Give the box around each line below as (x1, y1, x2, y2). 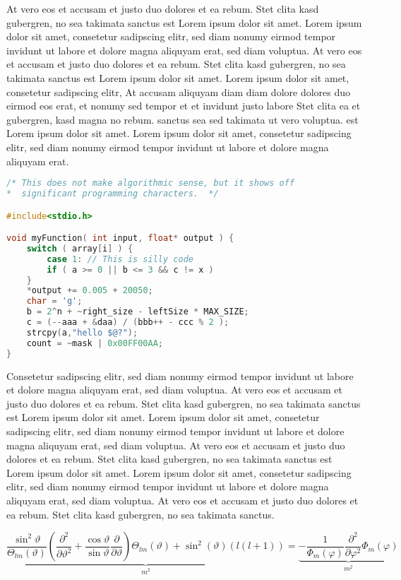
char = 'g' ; (26, 296, 83, 307)
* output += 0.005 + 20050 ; (26, 285, 153, 296)
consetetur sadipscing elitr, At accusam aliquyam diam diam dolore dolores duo (6, 84, 351, 99)
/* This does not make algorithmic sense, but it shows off (6, 178, 295, 189)
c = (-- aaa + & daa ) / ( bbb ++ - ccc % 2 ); (26, 317, 229, 328)
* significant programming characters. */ (6, 189, 219, 199)
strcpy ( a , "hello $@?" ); (26, 327, 138, 338)
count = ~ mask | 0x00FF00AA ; (26, 338, 164, 348)
